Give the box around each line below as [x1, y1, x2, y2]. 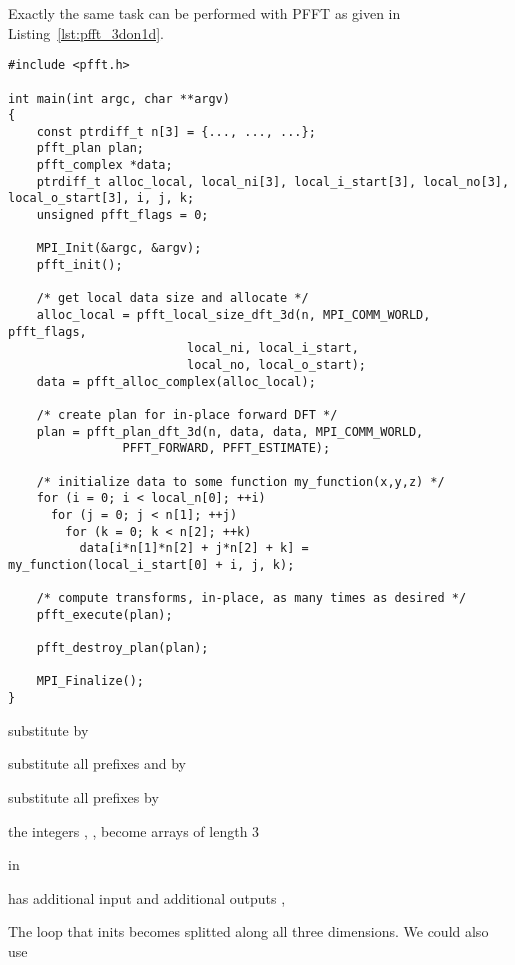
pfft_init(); [36, 258, 123, 273]
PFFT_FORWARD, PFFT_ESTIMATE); [122, 441, 331, 456]
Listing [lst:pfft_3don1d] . [8, 22, 164, 43]
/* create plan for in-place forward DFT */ [36, 407, 338, 422]
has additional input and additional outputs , [8, 887, 286, 908]
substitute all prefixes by [8, 786, 159, 807]
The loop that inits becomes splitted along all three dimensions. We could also [8, 921, 489, 942]
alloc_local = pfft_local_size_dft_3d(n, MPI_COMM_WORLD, [36, 308, 431, 323]
